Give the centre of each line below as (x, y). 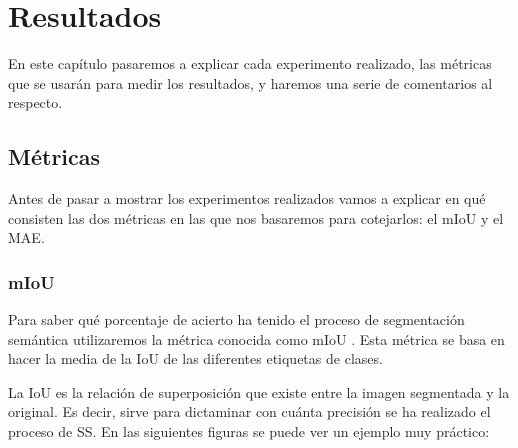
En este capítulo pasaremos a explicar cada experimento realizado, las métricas (250, 63)
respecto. (35, 102)
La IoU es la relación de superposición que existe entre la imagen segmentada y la (259, 391)
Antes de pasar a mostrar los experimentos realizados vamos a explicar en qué (247, 198)
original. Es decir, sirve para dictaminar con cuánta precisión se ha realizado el (249, 411)
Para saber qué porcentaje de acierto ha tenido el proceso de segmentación (236, 319)
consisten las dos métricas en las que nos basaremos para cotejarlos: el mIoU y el (256, 217)
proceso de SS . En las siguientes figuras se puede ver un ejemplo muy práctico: (249, 431)
